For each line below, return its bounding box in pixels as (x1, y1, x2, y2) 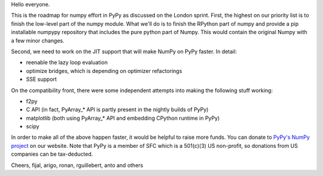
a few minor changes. (11, 37, 65, 44)
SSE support (26, 75, 57, 83)
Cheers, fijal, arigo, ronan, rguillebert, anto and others (11, 162, 144, 169)
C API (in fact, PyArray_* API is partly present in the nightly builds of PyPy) (26, 106, 209, 113)
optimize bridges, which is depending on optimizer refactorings (26, 67, 182, 74)
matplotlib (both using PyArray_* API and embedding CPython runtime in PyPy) (26, 114, 220, 122)
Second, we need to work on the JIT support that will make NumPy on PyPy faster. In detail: (11, 48, 237, 55)
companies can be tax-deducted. (11, 150, 93, 158)
